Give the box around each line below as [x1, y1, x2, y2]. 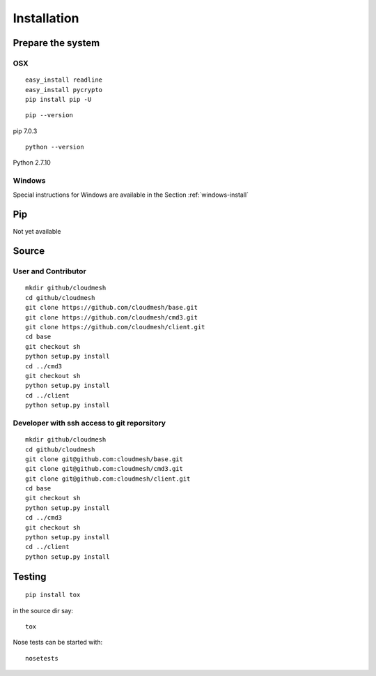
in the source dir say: [13, 606, 73, 615]
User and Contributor [13, 266, 86, 276]
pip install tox [25, 591, 81, 599]
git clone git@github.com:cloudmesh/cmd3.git [25, 465, 184, 473]
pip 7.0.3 [13, 126, 38, 135]
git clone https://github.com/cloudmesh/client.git [25, 323, 205, 331]
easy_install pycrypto [25, 86, 103, 93]
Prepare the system [13, 37, 100, 49]
